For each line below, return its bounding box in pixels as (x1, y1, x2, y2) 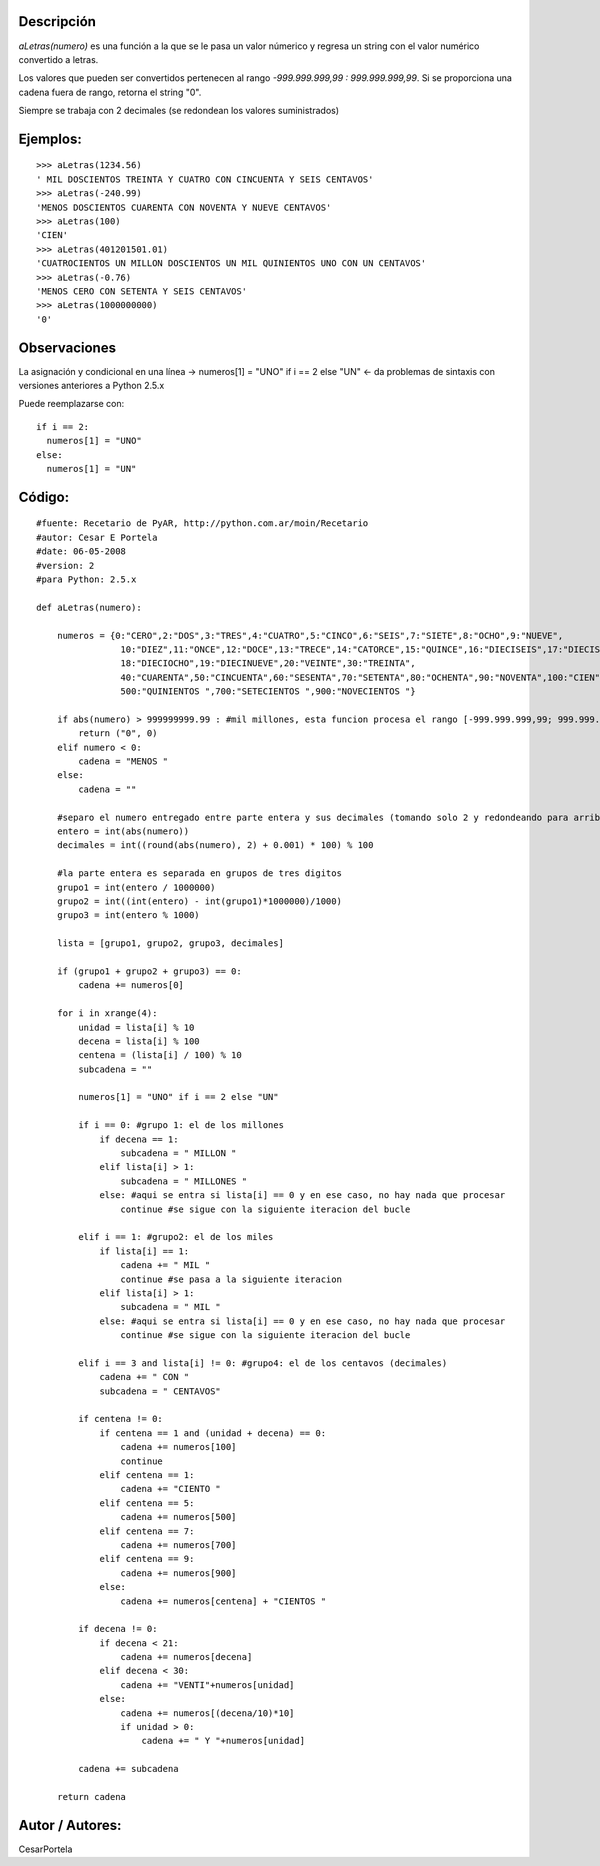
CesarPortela (18, 1843, 73, 1855)
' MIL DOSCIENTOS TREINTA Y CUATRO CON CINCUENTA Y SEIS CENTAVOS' (36, 173, 374, 185)
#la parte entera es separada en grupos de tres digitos (56, 868, 342, 879)
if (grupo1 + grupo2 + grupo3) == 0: (56, 965, 242, 977)
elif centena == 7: (99, 1525, 195, 1537)
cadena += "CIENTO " (120, 1483, 222, 1495)
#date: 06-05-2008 (36, 546, 127, 557)
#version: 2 (36, 560, 95, 571)
